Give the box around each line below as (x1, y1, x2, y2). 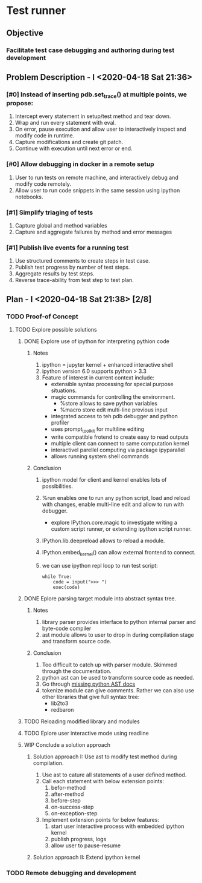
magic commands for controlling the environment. (51, 393, 175, 401)
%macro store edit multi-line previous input (60, 406, 168, 413)
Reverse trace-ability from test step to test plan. (14, 277, 134, 284)
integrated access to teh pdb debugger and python (51, 413, 178, 420)
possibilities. (42, 482, 74, 490)
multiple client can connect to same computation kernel (51, 439, 189, 447)
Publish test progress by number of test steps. (14, 264, 130, 271)
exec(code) (52, 584, 80, 590)
